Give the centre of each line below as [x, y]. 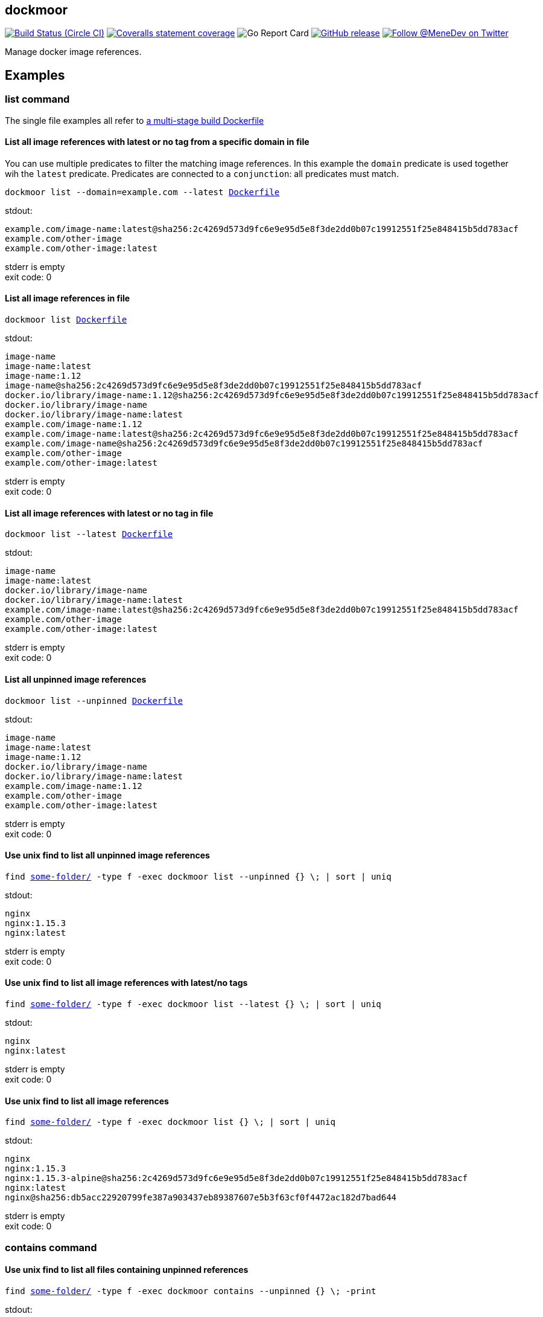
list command [37, 99]
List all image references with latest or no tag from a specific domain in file [157, 142]
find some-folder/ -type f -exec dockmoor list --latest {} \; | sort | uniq [193, 1004]
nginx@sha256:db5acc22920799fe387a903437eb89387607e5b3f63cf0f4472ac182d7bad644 [201, 1198]
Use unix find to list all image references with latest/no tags [126, 983]
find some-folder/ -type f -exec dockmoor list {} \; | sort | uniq [170, 1122]
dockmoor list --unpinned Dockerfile [94, 700]
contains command [51, 1247]
